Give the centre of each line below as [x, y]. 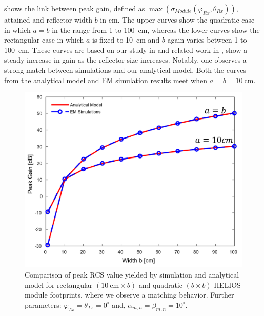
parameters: [43, 304]
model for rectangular [59, 284]
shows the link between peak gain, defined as [75, 8]
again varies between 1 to [207, 40]
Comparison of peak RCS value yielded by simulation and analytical [132, 274]
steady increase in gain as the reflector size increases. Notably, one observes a [125, 60]
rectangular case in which [44, 40]
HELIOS [227, 284]
